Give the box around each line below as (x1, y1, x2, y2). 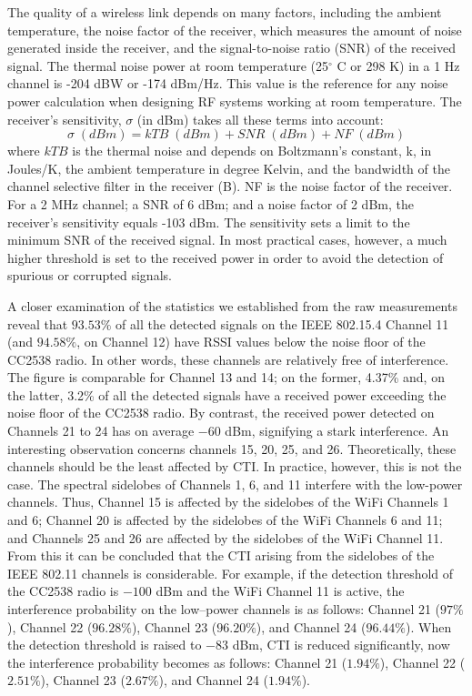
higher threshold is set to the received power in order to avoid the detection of (7, 247, 444, 267)
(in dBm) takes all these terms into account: (136, 109, 384, 128)
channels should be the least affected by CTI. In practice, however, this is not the (7, 457, 462, 476)
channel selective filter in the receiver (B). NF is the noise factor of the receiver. (7, 177, 453, 196)
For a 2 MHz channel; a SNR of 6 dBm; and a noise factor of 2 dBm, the (7, 194, 414, 213)
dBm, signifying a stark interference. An (225, 421, 449, 440)
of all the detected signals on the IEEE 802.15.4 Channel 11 (115, 314, 449, 333)
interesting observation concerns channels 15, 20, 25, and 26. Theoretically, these (7, 439, 457, 458)
